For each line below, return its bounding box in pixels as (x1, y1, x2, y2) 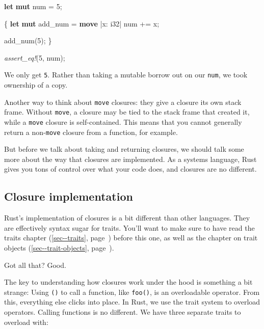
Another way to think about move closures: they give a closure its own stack (4, 96, 242, 107)
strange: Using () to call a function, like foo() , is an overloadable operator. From (4, 286, 260, 297)
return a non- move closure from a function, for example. (4, 126, 178, 137)
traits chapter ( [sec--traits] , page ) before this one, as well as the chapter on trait (4, 232, 258, 243)
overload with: (4, 316, 48, 327)
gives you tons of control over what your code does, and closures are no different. (4, 163, 257, 174)
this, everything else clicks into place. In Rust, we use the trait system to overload (4, 296, 260, 307)
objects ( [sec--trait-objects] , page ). (4, 242, 114, 253)
